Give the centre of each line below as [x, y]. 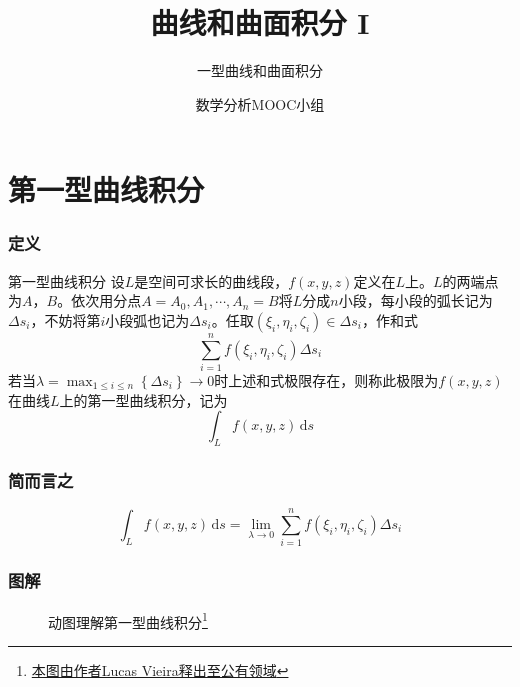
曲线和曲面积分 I [260, 22]
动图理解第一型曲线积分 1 [128, 620]
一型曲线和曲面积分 [260, 70]
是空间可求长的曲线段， [211, 280]
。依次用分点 [99, 300]
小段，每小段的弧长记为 [415, 300]
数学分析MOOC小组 [260, 103]
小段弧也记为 [147, 319]
